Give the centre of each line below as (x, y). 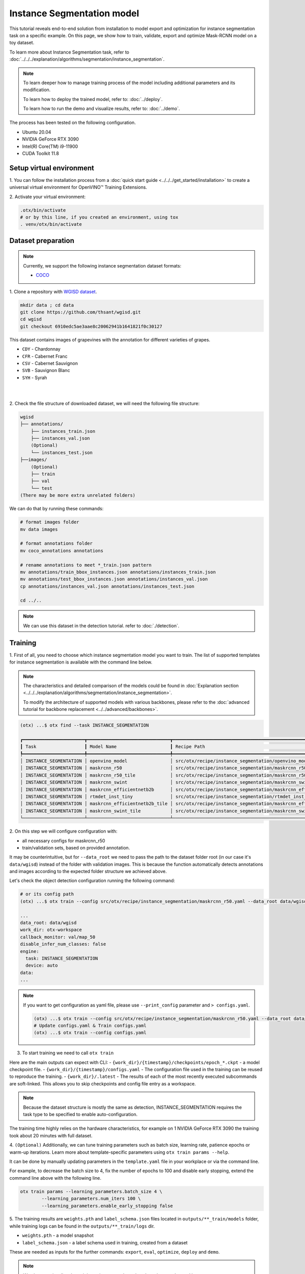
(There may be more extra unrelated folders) (78, 495)
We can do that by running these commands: (56, 509)
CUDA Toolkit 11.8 (41, 153)
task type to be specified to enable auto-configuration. (80, 1114)
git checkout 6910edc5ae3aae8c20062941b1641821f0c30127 (91, 326)
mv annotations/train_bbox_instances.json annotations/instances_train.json (118, 572)
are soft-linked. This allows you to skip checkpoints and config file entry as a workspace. (103, 1083)
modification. (37, 90)
